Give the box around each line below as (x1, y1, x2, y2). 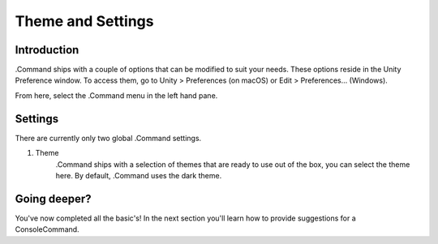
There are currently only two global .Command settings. (15, 133, 202, 143)
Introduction (15, 43, 79, 57)
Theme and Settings (15, 12, 154, 30)
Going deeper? (15, 191, 92, 206)
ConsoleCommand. (15, 225, 80, 234)
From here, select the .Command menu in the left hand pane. (15, 90, 218, 101)
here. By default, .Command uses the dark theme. (55, 170, 222, 180)
